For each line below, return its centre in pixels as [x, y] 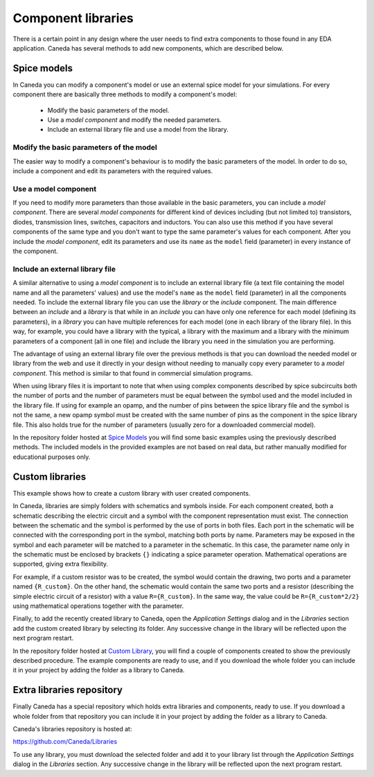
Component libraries [73, 18]
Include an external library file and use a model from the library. [138, 130]
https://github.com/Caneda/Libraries [65, 742]
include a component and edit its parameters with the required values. [113, 171]
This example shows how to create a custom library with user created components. [132, 493]
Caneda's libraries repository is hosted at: [72, 729]
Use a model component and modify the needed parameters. [134, 120]
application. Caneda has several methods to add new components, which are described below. [148, 48]
